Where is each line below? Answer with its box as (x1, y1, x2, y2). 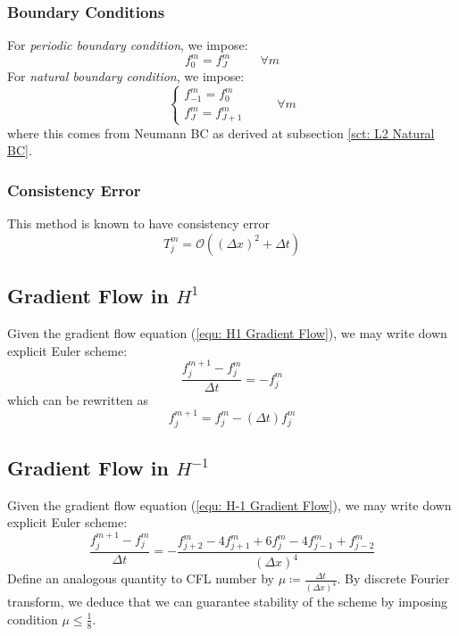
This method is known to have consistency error (7, 214, 271, 233)
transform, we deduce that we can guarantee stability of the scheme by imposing (7, 592, 448, 611)
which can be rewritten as (7, 391, 149, 409)
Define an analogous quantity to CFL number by (7, 569, 274, 588)
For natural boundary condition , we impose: (7, 66, 245, 85)
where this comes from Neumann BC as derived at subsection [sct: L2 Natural (7, 123, 435, 142)
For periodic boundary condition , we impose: (7, 36, 248, 54)
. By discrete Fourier (337, 569, 450, 588)
